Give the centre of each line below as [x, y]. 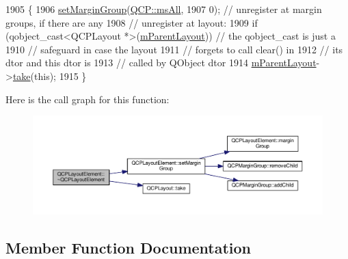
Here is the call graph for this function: [88, 99]
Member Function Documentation [129, 247]
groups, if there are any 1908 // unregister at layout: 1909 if [132, 22]
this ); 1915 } [61, 76]
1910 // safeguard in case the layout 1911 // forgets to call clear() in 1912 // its [174, 49]
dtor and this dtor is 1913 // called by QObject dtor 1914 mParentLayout [161, 63]
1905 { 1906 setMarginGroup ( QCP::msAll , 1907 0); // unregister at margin [164, 9]
